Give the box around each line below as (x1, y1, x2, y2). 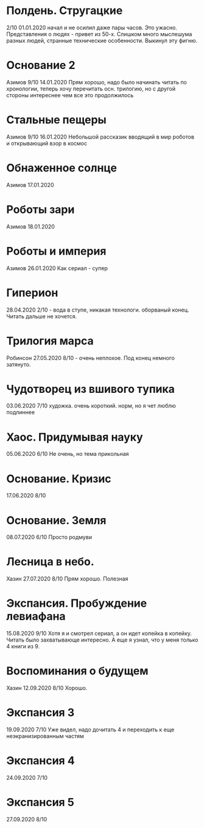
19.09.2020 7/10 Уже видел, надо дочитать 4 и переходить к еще (6, 726, 175, 733)
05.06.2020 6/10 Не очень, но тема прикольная (6, 450, 129, 458)
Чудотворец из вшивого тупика (6, 382, 175, 396)
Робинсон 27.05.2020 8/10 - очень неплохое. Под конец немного (6, 354, 175, 361)
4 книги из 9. (6, 643, 40, 650)
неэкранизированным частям (6, 733, 84, 739)
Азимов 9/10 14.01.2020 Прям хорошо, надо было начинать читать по (6, 78, 188, 86)
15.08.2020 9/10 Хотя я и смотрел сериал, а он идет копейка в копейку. (6, 630, 192, 637)
